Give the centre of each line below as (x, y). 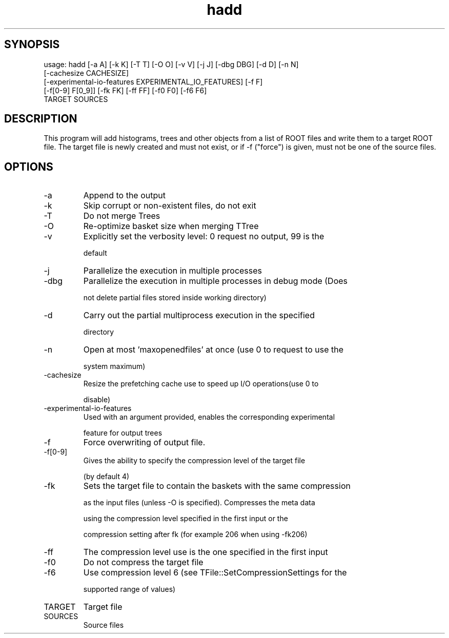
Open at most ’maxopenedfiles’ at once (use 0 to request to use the (213, 350)
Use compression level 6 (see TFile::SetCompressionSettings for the (215, 573)
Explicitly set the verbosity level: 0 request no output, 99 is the (204, 236)
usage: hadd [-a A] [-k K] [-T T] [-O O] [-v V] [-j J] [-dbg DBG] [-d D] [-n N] (171, 64)
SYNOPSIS (32, 45)
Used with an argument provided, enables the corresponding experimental (209, 417)
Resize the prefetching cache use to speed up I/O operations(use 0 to (201, 384)
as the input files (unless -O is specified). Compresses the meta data (199, 503)
